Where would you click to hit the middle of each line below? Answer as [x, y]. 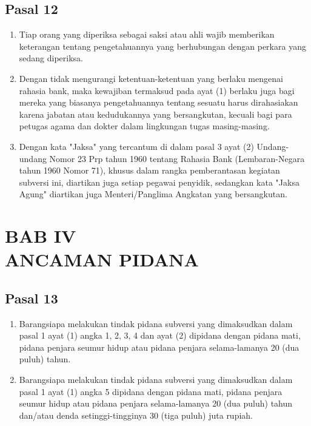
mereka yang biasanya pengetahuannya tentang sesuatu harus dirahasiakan [159, 102]
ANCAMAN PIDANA [102, 259]
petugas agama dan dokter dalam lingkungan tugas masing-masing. [144, 126]
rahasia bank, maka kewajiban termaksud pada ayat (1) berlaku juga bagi [157, 90]
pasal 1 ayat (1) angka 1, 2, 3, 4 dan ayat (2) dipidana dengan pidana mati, [160, 335]
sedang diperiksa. [51, 58]
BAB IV [41, 236]
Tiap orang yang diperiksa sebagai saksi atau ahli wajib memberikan [147, 34]
